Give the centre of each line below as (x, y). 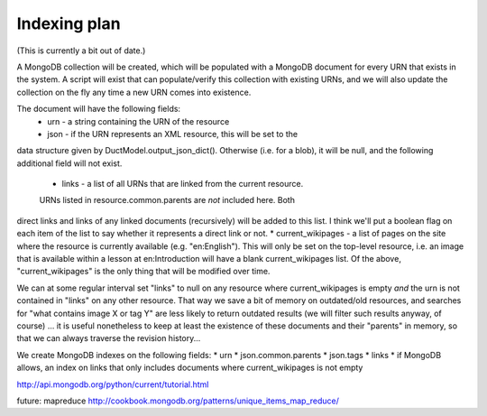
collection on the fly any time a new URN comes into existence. (134, 92)
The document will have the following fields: (98, 109)
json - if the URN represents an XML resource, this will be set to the (172, 134)
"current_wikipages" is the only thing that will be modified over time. (143, 272)
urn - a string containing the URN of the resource (138, 121)
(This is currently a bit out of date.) (81, 51)
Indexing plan (69, 23)
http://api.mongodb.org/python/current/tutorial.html (113, 384)
